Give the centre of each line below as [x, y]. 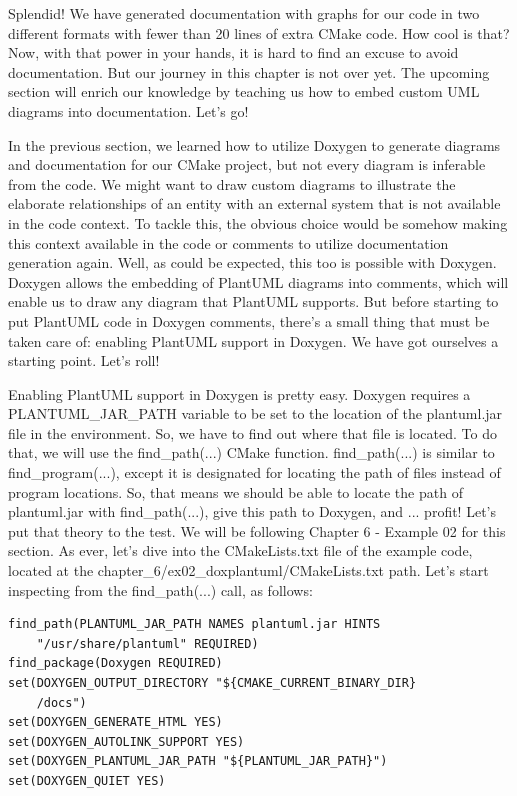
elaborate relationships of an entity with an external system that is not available [254, 203]
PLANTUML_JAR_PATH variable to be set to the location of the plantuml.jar [255, 413]
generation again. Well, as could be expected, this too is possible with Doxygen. [252, 262]
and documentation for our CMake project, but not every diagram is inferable [247, 164]
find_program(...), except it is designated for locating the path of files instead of [254, 472]
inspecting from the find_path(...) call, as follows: [160, 589]
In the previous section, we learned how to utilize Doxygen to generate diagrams [254, 144]
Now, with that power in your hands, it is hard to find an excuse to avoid [233, 52]
